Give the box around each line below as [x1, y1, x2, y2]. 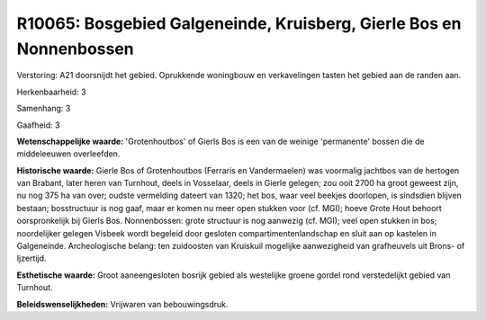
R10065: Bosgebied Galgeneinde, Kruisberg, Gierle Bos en [16, 13, 462, 33]
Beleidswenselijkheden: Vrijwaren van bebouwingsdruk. [16, 298, 229, 309]
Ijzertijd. [16, 253, 47, 264]
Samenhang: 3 [16, 103, 71, 114]
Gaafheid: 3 [16, 120, 60, 130]
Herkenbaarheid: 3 [16, 86, 86, 97]
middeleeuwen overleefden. [16, 148, 121, 159]
